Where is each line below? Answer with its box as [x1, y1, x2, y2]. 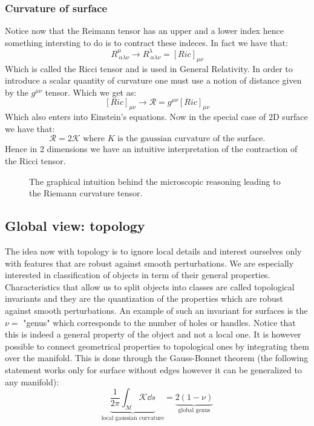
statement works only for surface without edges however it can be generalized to [5, 363, 302, 376]
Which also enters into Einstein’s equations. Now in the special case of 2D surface [5, 110, 308, 123]
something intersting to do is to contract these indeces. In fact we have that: [5, 36, 288, 48]
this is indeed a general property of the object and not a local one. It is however [5, 328, 301, 341]
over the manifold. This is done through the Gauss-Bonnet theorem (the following [5, 351, 309, 364]
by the [5, 85, 28, 98]
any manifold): [5, 375, 59, 388]
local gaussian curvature [101, 414, 165, 421]
